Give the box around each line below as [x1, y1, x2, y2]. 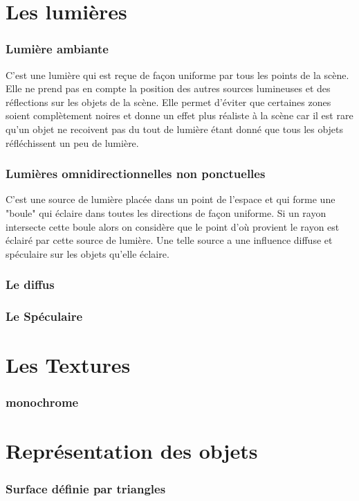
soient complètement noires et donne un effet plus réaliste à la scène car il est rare [6, 108, 353, 123]
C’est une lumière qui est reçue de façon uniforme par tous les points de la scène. [6, 67, 349, 82]
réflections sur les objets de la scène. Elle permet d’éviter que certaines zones [6, 94, 331, 109]
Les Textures [6, 351, 131, 379]
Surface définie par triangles [6, 480, 166, 497]
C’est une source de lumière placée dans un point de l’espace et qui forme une [6, 192, 335, 206]
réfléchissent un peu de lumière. [6, 135, 139, 150]
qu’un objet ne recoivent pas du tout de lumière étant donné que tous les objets [6, 121, 344, 136]
